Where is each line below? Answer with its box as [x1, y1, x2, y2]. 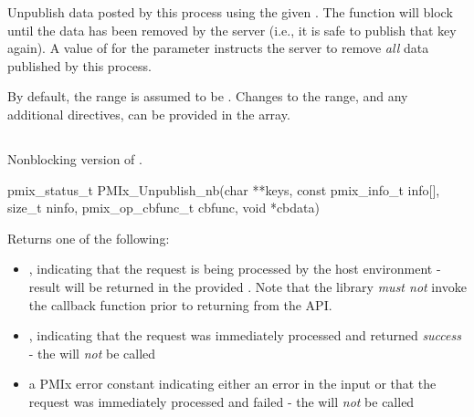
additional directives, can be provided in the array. [7, 104, 290, 123]
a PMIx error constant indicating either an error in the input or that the [28, 374, 437, 393]
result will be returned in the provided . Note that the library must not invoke [28, 276, 467, 296]
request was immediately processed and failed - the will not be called [28, 391, 415, 411]
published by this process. [7, 56, 152, 75]
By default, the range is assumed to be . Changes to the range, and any [7, 87, 408, 106]
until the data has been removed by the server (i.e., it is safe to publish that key [7, 20, 457, 39]
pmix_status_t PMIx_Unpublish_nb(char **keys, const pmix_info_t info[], [7, 180, 440, 199]
